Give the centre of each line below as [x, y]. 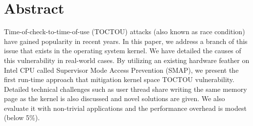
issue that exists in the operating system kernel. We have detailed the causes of [123, 51]
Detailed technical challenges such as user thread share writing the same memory [126, 89]
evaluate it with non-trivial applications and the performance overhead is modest [125, 108]
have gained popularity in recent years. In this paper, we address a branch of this [126, 41]
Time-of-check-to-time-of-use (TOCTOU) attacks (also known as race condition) [125, 31]
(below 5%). [22, 117]
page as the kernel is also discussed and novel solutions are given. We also [115, 98]
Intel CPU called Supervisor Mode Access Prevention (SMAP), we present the [121, 70]
